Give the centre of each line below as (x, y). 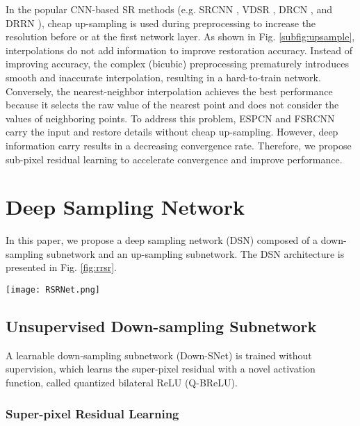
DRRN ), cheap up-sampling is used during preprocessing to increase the (161, 23)
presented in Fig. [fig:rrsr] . (62, 267)
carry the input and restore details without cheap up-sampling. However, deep (172, 132)
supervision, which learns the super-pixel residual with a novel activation (161, 369)
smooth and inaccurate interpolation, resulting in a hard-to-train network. (163, 77)
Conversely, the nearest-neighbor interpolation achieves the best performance (169, 91)
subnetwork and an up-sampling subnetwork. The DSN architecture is (196, 253)
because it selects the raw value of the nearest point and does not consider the (172, 105)
